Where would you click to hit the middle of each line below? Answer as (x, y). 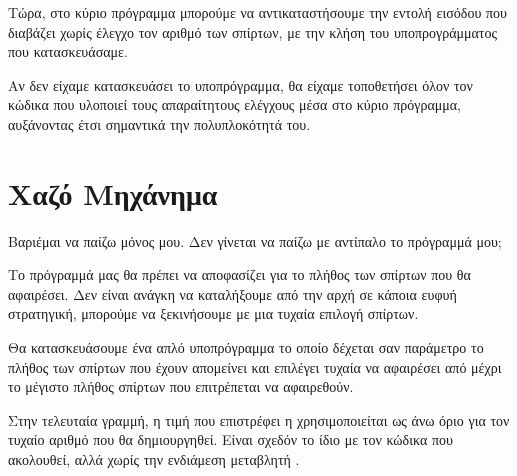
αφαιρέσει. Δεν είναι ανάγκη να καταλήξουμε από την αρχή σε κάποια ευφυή (232, 293)
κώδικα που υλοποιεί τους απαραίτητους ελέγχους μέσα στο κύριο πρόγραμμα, (235, 104)
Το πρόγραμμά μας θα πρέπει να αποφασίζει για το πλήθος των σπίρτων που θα (239, 274)
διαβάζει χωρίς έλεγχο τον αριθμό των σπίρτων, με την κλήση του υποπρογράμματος (253, 31)
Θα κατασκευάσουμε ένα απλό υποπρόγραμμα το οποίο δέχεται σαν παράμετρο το (246, 347)
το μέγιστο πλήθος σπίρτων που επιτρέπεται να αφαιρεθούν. (181, 386)
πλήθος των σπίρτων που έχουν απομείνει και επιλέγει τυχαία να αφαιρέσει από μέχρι (255, 366)
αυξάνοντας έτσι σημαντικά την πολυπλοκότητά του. (159, 123)
